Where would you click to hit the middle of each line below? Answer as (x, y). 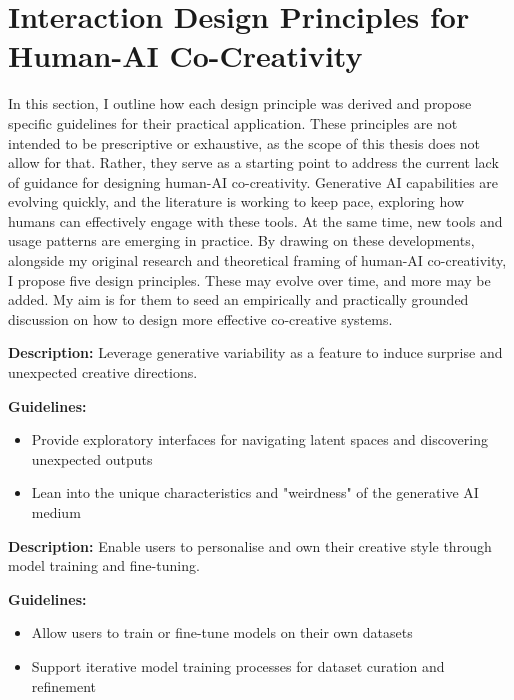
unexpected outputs (92, 458)
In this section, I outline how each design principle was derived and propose (240, 103)
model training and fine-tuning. (104, 565)
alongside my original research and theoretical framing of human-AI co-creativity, (257, 260)
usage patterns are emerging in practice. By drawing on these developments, (241, 240)
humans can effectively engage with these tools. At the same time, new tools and (255, 220)
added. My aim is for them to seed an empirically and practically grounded (238, 299)
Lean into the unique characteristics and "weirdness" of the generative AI (255, 492)
